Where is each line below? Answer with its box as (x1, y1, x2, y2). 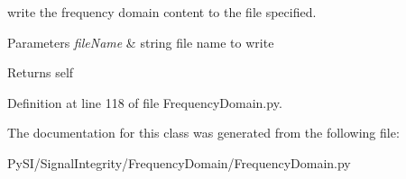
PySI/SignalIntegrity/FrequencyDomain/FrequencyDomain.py (7, 153, 351, 172)
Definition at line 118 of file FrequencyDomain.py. (7, 93, 282, 112)
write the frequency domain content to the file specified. (7, 3, 317, 21)
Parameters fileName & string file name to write (7, 32, 274, 51)
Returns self (7, 63, 74, 82)
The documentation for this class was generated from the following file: (7, 123, 400, 142)
